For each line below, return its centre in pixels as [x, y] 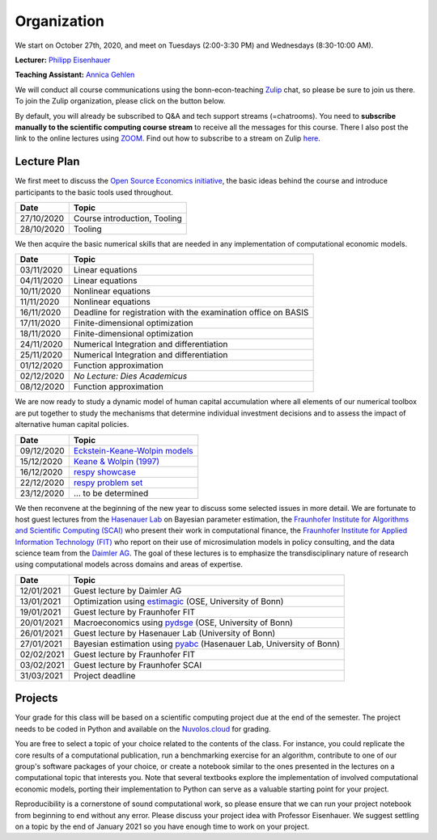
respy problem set [108, 483]
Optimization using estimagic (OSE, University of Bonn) [178, 601]
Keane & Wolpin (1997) [117, 461]
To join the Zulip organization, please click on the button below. [120, 101]
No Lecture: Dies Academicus [130, 376]
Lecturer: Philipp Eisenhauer [63, 60]
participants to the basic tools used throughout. [94, 192]
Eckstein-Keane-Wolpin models [133, 450]
